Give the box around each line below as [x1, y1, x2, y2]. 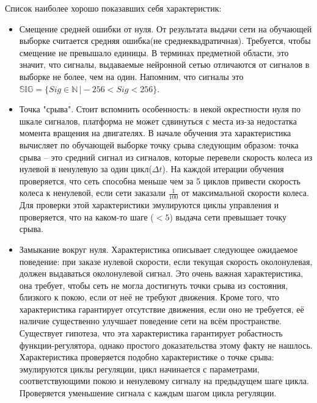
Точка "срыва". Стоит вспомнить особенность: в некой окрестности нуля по [19, 103, 301, 115]
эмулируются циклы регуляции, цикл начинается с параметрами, [19, 362, 260, 375]
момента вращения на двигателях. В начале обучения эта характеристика [19, 126, 291, 139]
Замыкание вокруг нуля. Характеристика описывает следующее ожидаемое [19, 242, 298, 255]
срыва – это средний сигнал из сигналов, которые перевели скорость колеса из [19, 150, 313, 163]
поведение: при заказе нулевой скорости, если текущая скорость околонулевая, [19, 255, 313, 267]
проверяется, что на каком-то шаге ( [19, 210, 154, 223]
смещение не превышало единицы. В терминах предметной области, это [19, 46, 289, 59]
